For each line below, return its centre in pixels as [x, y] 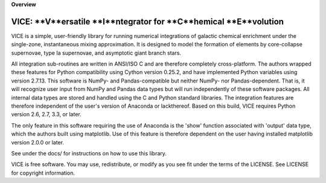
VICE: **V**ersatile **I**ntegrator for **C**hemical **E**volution [147, 21]
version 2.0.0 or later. [38, 142]
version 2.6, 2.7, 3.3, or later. [46, 114]
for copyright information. [43, 173]
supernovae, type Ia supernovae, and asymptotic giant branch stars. [96, 53]
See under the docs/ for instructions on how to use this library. [89, 153]
